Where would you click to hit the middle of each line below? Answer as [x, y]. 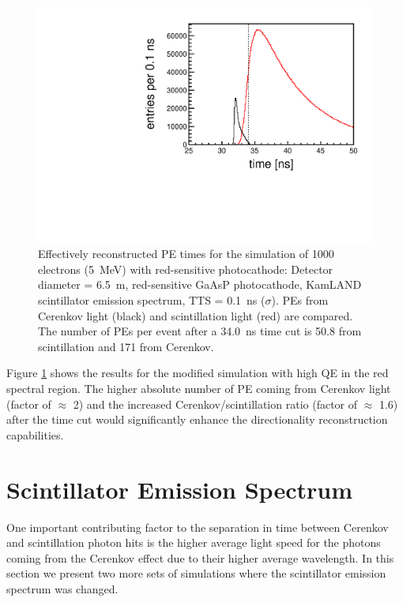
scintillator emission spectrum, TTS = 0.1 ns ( [152, 300]
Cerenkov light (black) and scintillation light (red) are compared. [196, 315]
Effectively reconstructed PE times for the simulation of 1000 [186, 254]
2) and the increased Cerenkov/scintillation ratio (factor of [215, 404]
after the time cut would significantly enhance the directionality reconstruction [197, 419]
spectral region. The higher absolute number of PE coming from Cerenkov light [199, 388]
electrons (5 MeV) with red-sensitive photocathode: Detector [186, 269]
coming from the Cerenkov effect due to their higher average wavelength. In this [200, 557]
